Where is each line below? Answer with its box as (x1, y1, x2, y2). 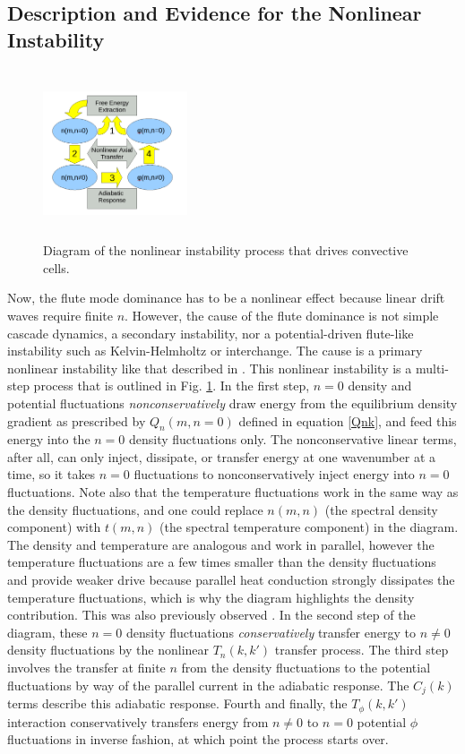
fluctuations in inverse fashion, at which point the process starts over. (7, 730, 389, 749)
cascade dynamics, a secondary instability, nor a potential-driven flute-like (7, 323, 414, 342)
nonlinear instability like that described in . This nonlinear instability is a (7, 358, 412, 377)
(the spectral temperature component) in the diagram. (159, 518, 459, 536)
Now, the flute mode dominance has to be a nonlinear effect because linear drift (7, 288, 445, 307)
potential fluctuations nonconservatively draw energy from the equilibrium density (7, 393, 458, 412)
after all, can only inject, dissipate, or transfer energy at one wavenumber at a (7, 447, 436, 466)
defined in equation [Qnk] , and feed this (238, 411, 457, 430)
